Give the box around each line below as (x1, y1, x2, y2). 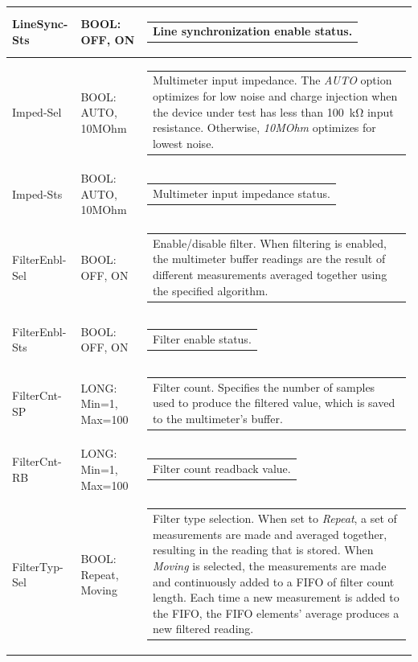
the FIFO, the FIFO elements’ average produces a (152, 604, 400, 621)
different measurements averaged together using (152, 266, 387, 283)
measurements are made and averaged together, (152, 525, 387, 542)
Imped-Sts (12, 185, 63, 202)
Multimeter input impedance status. (152, 184, 330, 201)
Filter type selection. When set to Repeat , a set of (152, 510, 397, 527)
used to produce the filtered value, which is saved (152, 394, 395, 411)
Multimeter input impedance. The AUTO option (152, 72, 392, 88)
